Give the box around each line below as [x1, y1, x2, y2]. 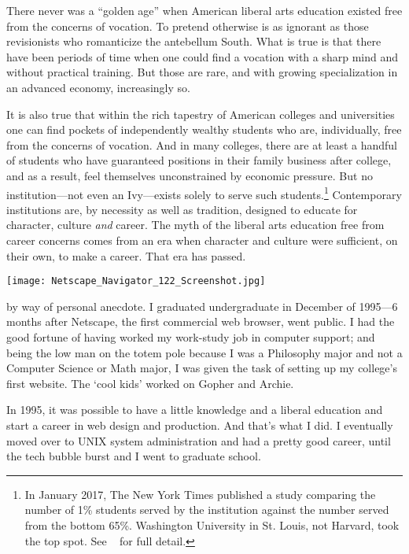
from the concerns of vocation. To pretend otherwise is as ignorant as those [6, 17, 369, 34]
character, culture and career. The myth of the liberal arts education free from [6, 216, 385, 233]
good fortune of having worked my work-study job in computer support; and [6, 329, 375, 345]
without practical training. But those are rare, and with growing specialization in [6, 64, 398, 80]
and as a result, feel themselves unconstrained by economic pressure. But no [6, 167, 373, 183]
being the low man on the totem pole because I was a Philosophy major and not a [6, 344, 403, 360]
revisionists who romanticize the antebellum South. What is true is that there [6, 33, 381, 50]
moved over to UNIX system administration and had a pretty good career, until [6, 432, 391, 449]
